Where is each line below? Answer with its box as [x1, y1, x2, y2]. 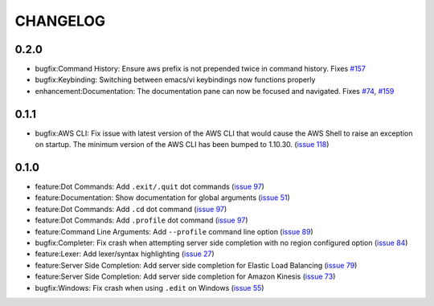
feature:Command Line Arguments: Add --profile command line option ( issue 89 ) [35, 226, 313, 236]
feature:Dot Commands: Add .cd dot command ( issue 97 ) [35, 204, 227, 214]
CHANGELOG [14, 12, 106, 30]
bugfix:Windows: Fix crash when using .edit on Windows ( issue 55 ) [35, 283, 264, 292]
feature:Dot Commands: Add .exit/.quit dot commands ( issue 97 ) [35, 182, 265, 192]
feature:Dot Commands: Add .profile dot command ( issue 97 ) [35, 215, 248, 225]
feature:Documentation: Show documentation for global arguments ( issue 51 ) [35, 193, 291, 202]
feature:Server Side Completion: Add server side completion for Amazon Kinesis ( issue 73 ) [35, 271, 336, 281]
